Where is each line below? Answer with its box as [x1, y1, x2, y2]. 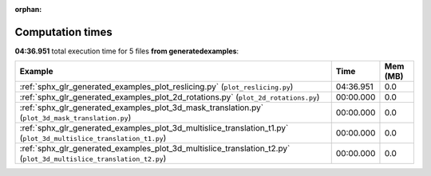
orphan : [14, 5, 42, 14]
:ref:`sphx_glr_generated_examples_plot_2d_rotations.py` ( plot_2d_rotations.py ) [19, 92, 320, 103]
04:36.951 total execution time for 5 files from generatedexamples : [14, 46, 239, 56]
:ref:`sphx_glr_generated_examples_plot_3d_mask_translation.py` [19, 102, 263, 113]
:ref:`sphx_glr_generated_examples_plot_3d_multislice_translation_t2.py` [19, 143, 291, 154]
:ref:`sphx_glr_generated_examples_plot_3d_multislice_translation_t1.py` [19, 123, 289, 134]
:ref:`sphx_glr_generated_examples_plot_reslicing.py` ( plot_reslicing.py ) [19, 81, 294, 92]
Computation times [14, 25, 113, 39]
